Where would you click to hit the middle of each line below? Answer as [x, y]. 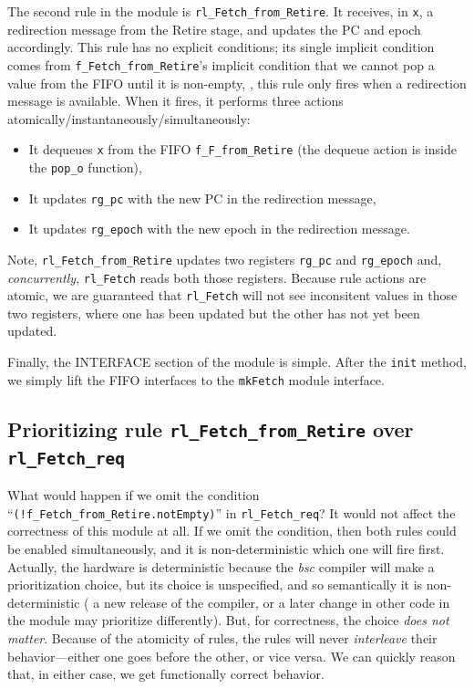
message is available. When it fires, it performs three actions [175, 101]
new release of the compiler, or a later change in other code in [277, 602]
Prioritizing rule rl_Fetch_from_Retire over [211, 428]
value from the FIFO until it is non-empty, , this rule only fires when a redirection [237, 83]
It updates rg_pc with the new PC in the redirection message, [202, 198]
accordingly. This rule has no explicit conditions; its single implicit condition [221, 47]
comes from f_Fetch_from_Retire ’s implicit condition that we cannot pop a [221, 64]
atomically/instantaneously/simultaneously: [129, 118]
